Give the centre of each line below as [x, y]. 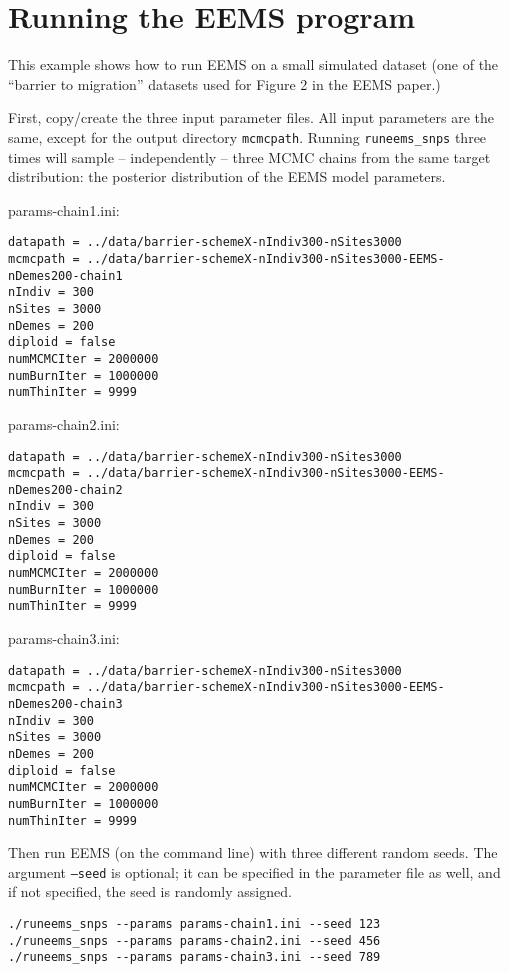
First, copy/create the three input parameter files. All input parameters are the [251, 117]
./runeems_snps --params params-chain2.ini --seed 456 [194, 940]
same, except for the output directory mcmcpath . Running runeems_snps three [247, 136]
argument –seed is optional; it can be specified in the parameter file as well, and [254, 871]
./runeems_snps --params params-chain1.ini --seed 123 [194, 924]
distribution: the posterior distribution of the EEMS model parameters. [227, 176]
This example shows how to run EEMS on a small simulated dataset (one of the [253, 64]
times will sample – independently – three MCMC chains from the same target [249, 156]
